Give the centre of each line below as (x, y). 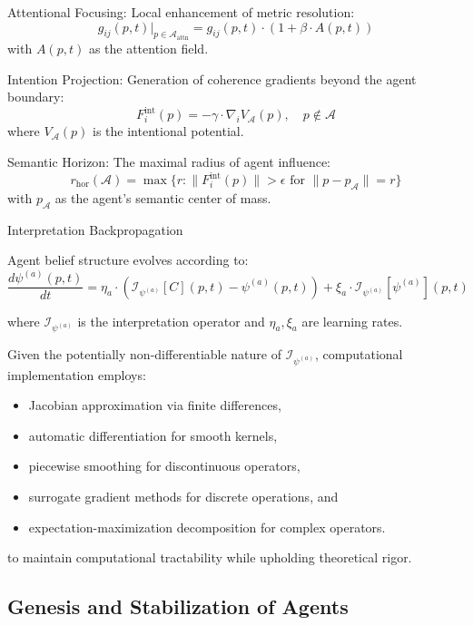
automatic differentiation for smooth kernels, (153, 435)
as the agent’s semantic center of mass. (163, 197)
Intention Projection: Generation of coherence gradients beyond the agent (212, 78)
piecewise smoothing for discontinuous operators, (164, 466)
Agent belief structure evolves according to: (128, 260)
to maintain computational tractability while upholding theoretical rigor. (210, 557)
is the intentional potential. (168, 131)
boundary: (36, 97)
